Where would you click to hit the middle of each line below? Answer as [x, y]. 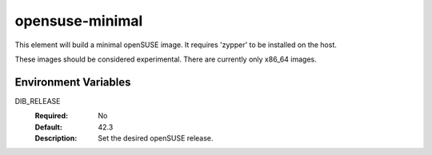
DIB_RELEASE [38, 101]
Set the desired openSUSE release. [156, 138]
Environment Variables [73, 82]
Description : [56, 138]
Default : [49, 127]
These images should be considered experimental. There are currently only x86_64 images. [166, 59]
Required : [51, 116]
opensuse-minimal [79, 21]
